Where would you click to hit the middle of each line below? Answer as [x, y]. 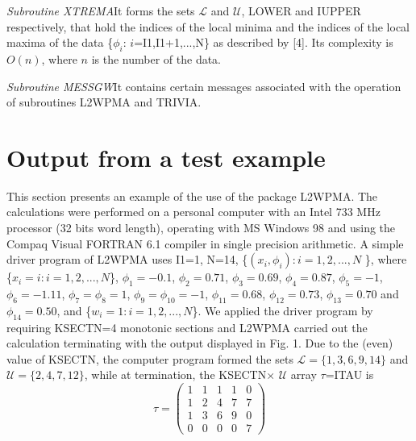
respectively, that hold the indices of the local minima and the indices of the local [208, 26]
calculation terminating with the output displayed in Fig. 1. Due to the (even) [200, 343]
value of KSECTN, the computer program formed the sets [150, 358]
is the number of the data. [156, 58]
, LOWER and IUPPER [301, 10]
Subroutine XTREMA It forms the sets [101, 10]
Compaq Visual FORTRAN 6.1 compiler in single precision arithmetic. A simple [205, 243]
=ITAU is [349, 374]
